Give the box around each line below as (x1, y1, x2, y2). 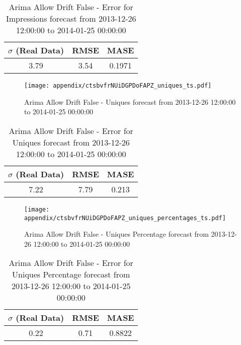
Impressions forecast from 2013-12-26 (6, 13, 136, 24)
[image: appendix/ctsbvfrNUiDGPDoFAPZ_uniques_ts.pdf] (24, 82, 212, 89)
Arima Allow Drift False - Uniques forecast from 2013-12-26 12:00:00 (24, 96, 236, 107)
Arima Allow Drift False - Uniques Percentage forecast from (24, 229, 209, 239)
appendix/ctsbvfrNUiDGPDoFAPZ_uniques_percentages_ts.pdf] (24, 214, 226, 222)
